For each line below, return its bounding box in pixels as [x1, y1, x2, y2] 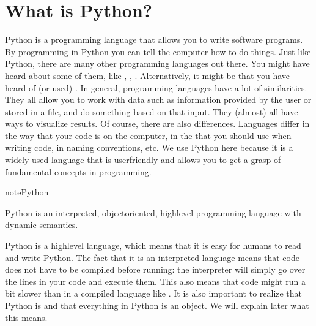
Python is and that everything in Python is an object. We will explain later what [5, 299, 309, 311]
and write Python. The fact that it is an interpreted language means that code [5, 251, 299, 263]
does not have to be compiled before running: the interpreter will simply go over [5, 263, 306, 276]
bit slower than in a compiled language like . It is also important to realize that [5, 287, 303, 300]
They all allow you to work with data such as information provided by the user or [5, 93, 312, 106]
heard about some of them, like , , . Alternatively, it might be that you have [5, 69, 290, 81]
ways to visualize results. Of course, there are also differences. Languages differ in [5, 117, 310, 130]
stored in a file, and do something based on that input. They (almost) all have [5, 105, 298, 118]
